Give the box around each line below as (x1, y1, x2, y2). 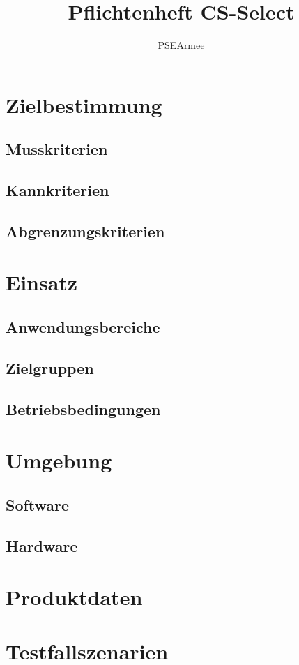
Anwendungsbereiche (6, 316, 160, 338)
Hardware (6, 535, 78, 556)
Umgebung (6, 446, 112, 475)
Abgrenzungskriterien (6, 220, 165, 241)
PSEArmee (158, 38, 205, 52)
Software (6, 493, 70, 515)
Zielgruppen (6, 357, 94, 378)
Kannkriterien (6, 179, 109, 201)
